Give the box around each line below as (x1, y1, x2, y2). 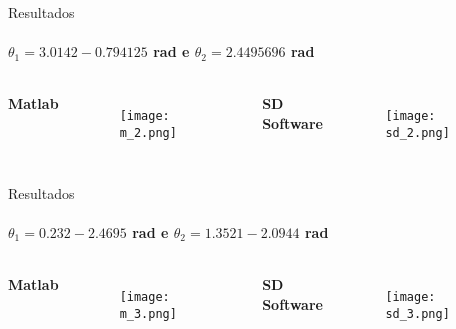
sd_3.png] (385, 306, 450, 321)
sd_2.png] (385, 126, 450, 141)
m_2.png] (119, 126, 177, 141)
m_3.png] (119, 306, 177, 321)
